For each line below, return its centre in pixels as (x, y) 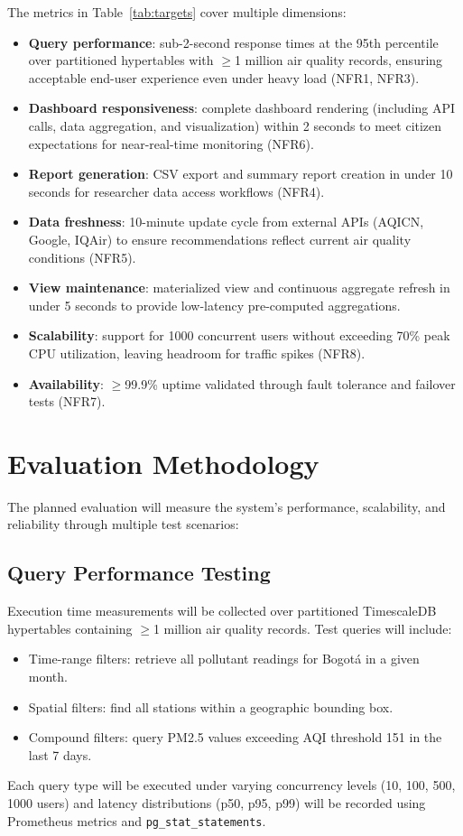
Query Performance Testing (139, 573)
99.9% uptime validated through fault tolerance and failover (290, 383)
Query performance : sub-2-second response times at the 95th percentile (233, 42)
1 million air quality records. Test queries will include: (302, 628)
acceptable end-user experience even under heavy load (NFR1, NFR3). (224, 77)
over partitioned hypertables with (121, 60)
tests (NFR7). (67, 401)
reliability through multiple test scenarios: (123, 524)
